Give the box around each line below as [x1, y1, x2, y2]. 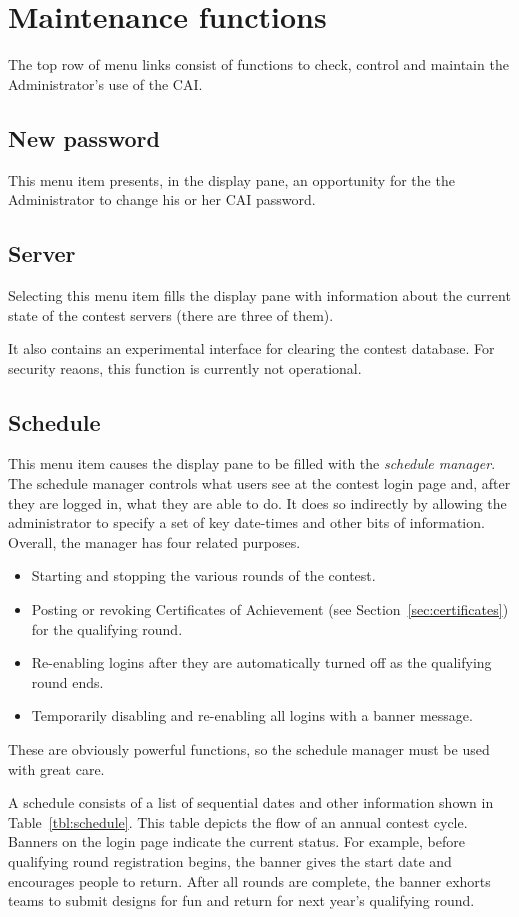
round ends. [31, 671, 104, 692]
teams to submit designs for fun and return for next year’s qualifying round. [8, 890, 475, 911]
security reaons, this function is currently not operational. [8, 357, 362, 378]
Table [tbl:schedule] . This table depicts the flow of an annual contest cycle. [8, 811, 468, 832]
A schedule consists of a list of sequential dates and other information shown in [8, 792, 494, 813]
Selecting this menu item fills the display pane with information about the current [8, 284, 511, 305]
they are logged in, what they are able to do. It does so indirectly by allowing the [8, 492, 507, 513]
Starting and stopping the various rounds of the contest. [31, 565, 376, 586]
